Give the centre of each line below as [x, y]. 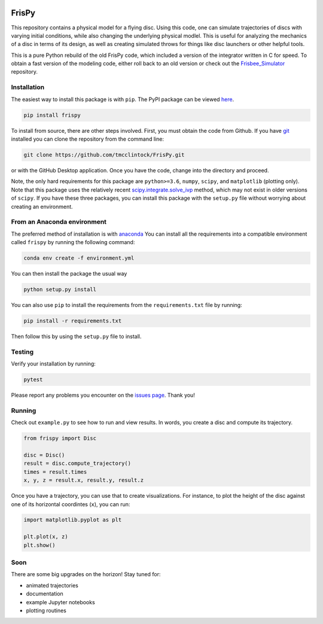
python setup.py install [60, 289]
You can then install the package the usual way [69, 273]
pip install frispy [52, 115]
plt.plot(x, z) [46, 537]
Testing [22, 352]
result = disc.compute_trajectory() [77, 463]
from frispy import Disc [60, 439]
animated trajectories [52, 585]
